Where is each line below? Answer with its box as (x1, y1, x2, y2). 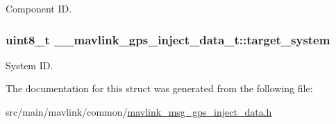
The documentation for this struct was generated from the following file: (6, 81, 313, 96)
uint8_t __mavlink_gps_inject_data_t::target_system (6, 30, 330, 48)
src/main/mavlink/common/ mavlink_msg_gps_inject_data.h (6, 105, 272, 118)
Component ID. (6, 1, 72, 15)
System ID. (6, 57, 53, 72)
